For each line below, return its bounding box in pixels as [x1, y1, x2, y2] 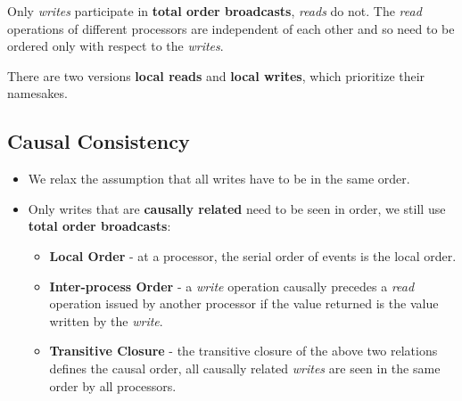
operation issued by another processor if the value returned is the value [49, 294, 439, 313]
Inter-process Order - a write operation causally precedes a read [49, 276, 415, 295]
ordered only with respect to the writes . [7, 37, 224, 55]
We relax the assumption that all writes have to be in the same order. [28, 169, 410, 188]
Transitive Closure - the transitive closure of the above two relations [49, 341, 438, 360]
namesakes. [7, 84, 68, 102]
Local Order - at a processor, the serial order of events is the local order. [49, 246, 457, 265]
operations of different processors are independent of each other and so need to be [7, 19, 455, 37]
